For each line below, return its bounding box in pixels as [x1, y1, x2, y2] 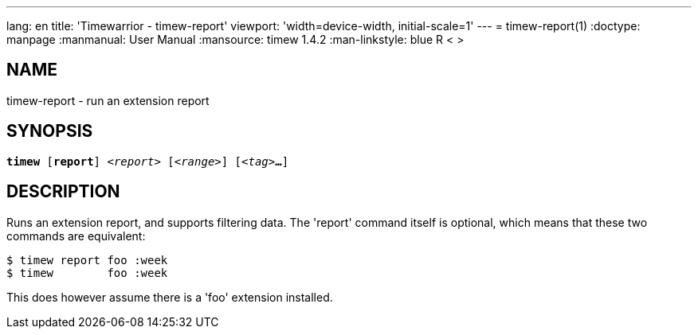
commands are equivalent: [6, 228, 146, 243]
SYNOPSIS [6, 121, 93, 142]
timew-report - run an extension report [6, 93, 210, 107]
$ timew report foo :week [6, 253, 168, 267]
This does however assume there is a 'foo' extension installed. [6, 290, 333, 304]
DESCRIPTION [6, 181, 120, 202]
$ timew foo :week [6, 266, 168, 279]
